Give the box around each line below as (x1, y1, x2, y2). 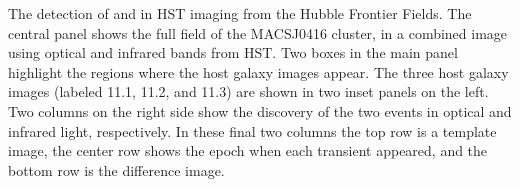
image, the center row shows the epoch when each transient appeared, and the (8, 140, 488, 161)
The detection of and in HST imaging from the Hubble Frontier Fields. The (8, 3, 472, 23)
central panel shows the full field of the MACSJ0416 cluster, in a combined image (8, 22, 508, 43)
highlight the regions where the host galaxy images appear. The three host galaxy (8, 61, 509, 82)
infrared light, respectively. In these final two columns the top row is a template (8, 120, 497, 141)
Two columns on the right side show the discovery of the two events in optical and (8, 100, 512, 121)
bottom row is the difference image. (8, 159, 225, 180)
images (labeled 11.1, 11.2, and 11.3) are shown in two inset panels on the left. (8, 81, 489, 102)
